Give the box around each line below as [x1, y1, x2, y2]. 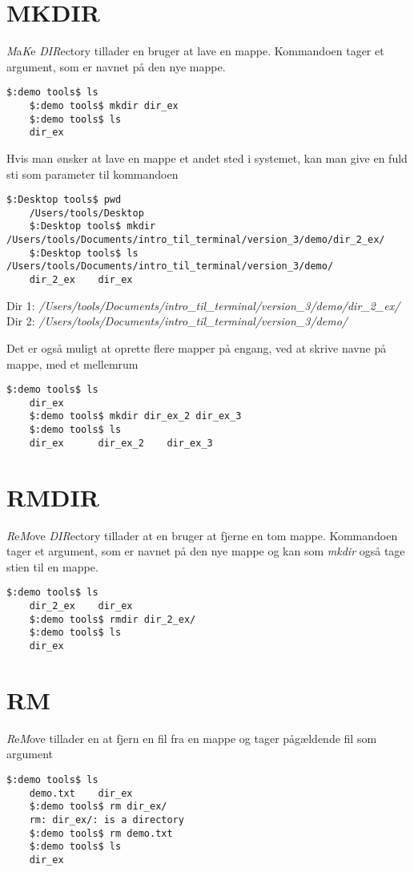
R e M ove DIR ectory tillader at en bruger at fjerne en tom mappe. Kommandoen [6, 527, 398, 543]
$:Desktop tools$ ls [29, 247, 139, 259]
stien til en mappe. [6, 558, 98, 575]
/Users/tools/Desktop [29, 207, 144, 219]
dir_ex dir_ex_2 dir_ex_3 [29, 437, 213, 449]
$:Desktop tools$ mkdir [29, 220, 156, 232]
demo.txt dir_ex [29, 787, 133, 799]
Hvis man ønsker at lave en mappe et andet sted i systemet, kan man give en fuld [6, 149, 408, 166]
